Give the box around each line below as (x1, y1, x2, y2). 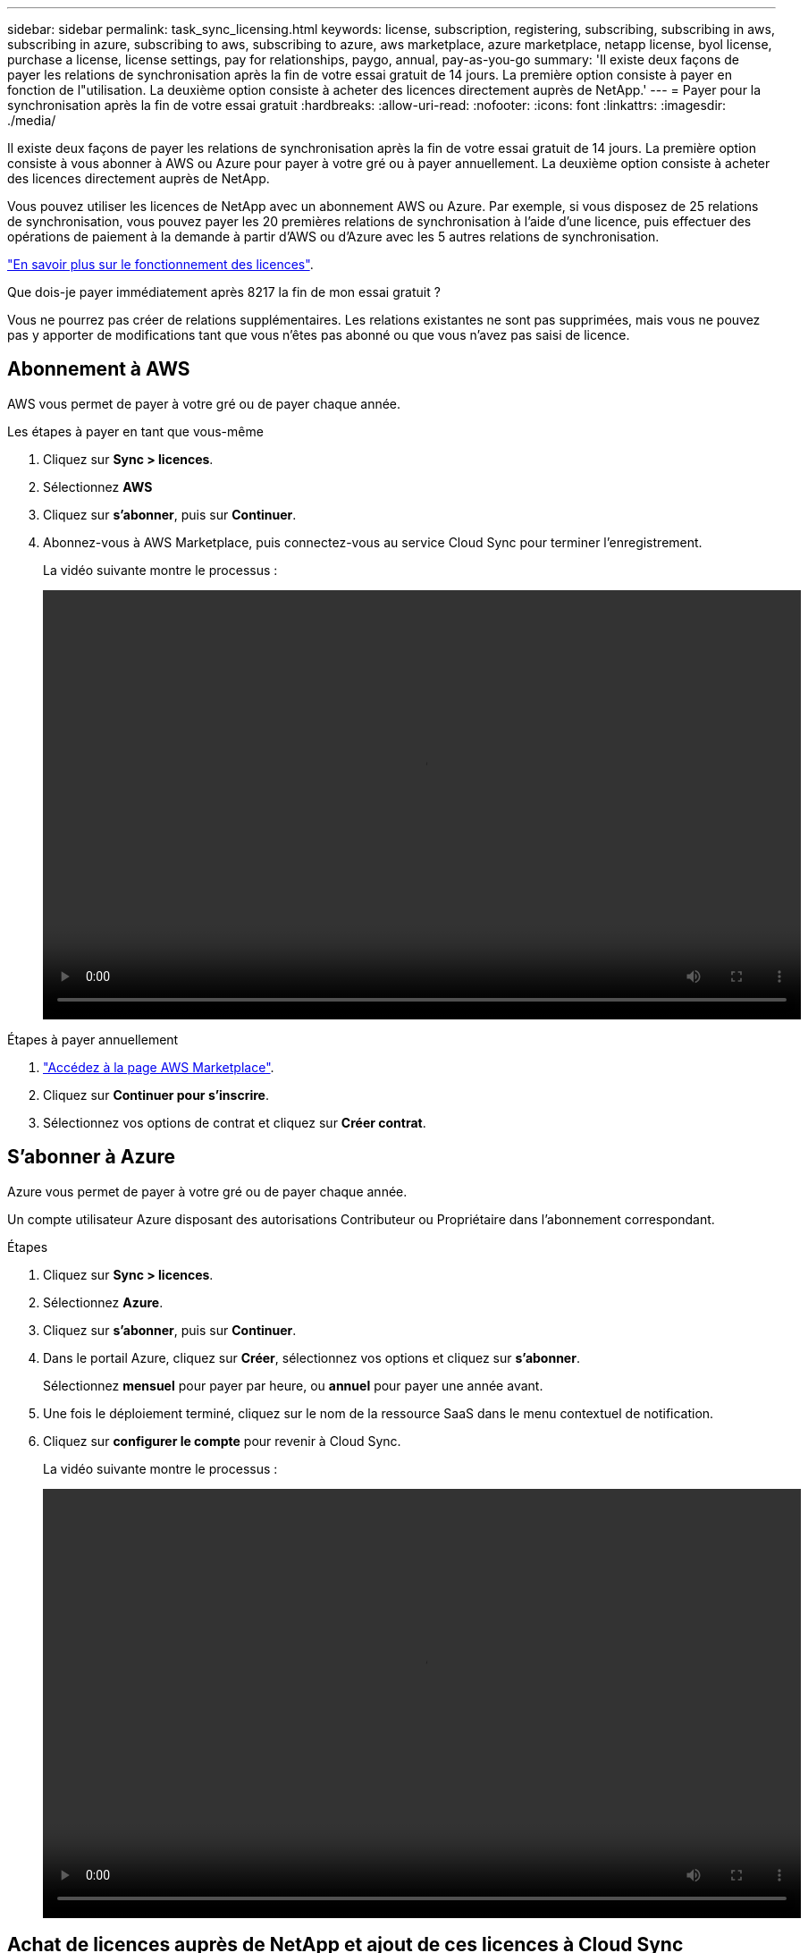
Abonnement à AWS (7, 358, 190, 381)
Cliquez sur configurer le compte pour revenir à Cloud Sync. (43, 1433, 401, 1449)
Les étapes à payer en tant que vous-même (7, 423, 264, 439)
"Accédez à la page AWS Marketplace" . (43, 1059, 274, 1075)
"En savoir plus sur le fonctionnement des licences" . (7, 257, 314, 272)
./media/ (7, 113, 56, 128)
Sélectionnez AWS (43, 478, 153, 495)
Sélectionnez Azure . (43, 1294, 164, 1310)
